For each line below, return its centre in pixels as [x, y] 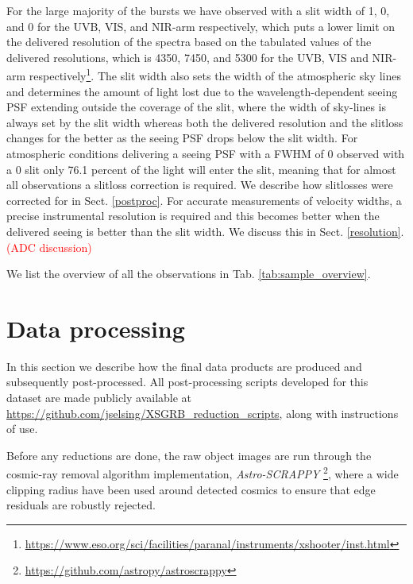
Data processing [96, 328]
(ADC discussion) [49, 247]
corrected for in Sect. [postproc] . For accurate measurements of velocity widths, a [204, 200]
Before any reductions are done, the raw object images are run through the [189, 455]
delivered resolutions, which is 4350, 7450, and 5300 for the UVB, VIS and [187, 57]
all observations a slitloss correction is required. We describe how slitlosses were [200, 185]
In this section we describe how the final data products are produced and [184, 366]
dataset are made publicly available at [99, 398]
